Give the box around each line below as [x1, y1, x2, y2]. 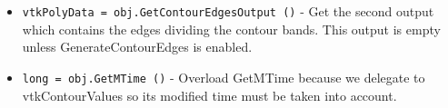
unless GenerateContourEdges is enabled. [22, 37, 253, 56]
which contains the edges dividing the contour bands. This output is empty [22, 19, 441, 38]
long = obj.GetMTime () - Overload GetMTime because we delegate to [22, 67, 425, 86]
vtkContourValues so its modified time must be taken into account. [22, 85, 397, 104]
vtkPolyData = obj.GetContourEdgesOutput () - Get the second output [22, 2, 434, 20]
